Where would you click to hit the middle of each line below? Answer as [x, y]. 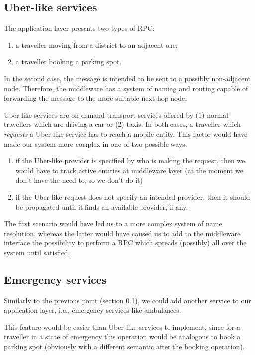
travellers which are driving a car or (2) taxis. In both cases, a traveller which [122, 124]
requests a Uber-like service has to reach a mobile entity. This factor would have [126, 134]
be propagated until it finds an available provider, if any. [102, 206]
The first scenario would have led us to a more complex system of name [113, 223]
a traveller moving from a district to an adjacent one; [97, 45]
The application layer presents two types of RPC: [79, 28]
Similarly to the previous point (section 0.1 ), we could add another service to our [127, 300]
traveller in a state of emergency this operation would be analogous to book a [122, 336]
